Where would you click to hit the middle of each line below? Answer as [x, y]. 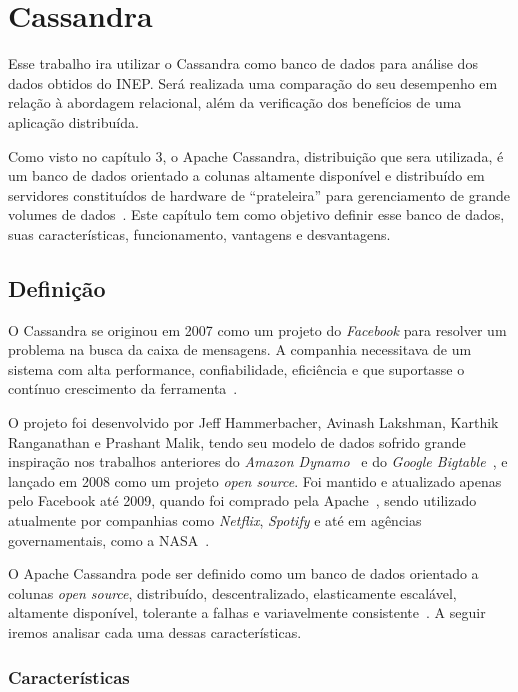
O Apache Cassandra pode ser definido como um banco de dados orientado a [243, 573]
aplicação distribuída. [73, 121]
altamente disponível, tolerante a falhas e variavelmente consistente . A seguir [247, 612]
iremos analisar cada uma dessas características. [155, 631]
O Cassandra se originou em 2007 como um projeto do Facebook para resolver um [257, 329]
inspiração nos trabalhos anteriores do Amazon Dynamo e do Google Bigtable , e [258, 461]
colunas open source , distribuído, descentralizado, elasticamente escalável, [232, 592]
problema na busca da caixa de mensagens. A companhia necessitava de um [240, 349]
